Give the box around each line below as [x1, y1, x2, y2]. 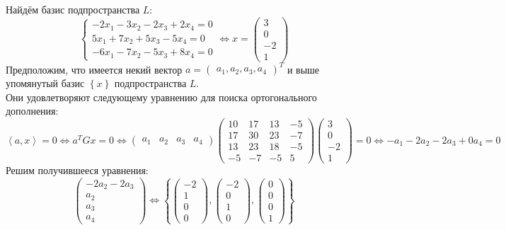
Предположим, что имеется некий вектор [6, 62, 183, 76]
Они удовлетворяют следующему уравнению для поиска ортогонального [6, 89, 317, 104]
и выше [287, 62, 320, 76]
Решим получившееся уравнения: [6, 163, 149, 178]
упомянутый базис [6, 76, 85, 91]
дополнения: [6, 103, 59, 118]
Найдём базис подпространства [6, 2, 140, 16]
